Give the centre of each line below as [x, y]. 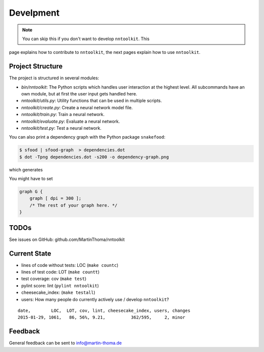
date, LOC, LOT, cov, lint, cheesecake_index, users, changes [104, 311]
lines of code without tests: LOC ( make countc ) [70, 265]
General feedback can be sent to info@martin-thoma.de [66, 343]
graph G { [31, 192]
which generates [26, 169]
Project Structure [36, 66]
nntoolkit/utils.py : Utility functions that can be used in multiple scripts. [92, 101]
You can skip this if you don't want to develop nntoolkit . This [86, 39]
